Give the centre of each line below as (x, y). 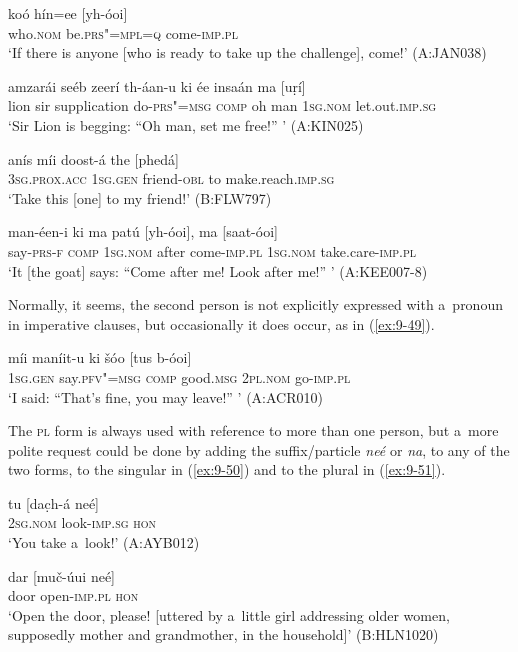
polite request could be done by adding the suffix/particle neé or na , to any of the (259, 449)
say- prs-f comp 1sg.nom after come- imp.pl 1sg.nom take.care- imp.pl (212, 250)
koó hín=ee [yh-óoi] (68, 13)
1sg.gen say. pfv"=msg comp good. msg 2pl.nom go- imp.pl (179, 376)
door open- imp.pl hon (73, 595)
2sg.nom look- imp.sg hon (82, 522)
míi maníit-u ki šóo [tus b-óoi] (100, 357)
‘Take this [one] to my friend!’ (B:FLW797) (140, 197)
